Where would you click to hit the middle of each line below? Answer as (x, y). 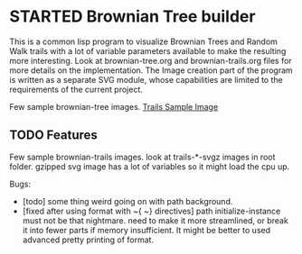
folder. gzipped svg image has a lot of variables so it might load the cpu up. (150, 166)
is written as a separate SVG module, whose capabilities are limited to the (146, 79)
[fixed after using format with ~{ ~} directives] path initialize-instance (151, 211)
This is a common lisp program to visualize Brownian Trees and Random (144, 41)
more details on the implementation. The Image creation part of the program (151, 70)
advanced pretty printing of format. (88, 240)
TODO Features (53, 136)
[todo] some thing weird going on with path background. (127, 201)
